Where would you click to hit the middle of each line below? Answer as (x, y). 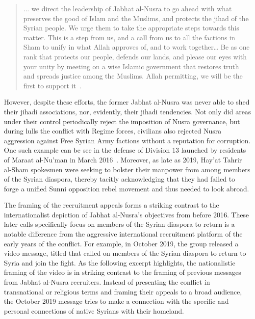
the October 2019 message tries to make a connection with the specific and (116, 301)
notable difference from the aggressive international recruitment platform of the (123, 234)
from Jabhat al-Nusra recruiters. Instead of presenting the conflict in (107, 282)
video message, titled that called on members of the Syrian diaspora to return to (125, 253)
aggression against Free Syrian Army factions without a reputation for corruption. (127, 140)
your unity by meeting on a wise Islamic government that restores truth (131, 66)
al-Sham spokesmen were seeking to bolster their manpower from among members (127, 169)
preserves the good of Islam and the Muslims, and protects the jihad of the (136, 18)
